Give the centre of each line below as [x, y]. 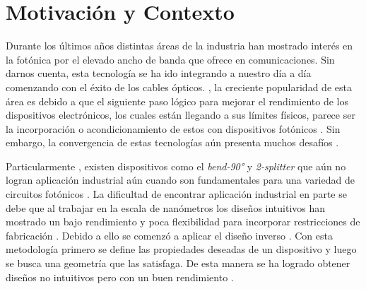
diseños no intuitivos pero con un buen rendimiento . [120, 277]
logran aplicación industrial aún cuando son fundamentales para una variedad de [180, 180]
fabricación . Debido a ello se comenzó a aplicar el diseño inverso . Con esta [169, 235]
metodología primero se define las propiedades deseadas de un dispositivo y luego [181, 249]
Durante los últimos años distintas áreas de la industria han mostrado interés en [179, 46]
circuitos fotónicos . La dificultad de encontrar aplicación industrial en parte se [176, 194]
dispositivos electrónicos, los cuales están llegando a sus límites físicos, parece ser [181, 115]
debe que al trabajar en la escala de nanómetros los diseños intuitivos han [166, 207]
